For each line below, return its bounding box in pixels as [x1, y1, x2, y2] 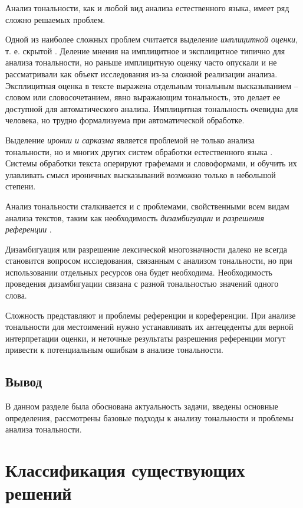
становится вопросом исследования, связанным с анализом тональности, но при [5, 254, 292, 267]
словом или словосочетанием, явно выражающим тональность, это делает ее [5, 91, 281, 103]
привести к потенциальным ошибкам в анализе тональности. [5, 343, 223, 356]
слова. [5, 289, 27, 301]
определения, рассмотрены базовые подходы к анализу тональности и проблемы [5, 411, 294, 424]
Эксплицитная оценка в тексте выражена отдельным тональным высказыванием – [5, 79, 298, 91]
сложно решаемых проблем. [5, 13, 106, 25]
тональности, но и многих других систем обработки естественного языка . [5, 145, 273, 158]
